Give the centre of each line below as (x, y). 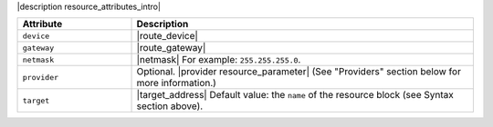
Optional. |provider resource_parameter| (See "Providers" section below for (299, 72)
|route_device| (167, 36)
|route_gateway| (171, 48)
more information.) (176, 83)
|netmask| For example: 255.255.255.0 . (219, 60)
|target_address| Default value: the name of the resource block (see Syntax (295, 95)
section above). (170, 106)
